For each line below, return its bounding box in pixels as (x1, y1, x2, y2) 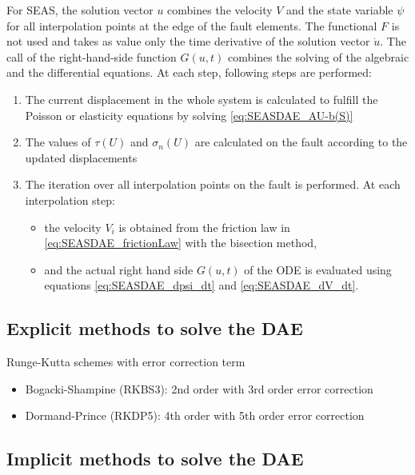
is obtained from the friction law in (118, 218, 290, 235)
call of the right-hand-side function (6, 48, 177, 65)
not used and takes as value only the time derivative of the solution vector (6, 33, 370, 50)
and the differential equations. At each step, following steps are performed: (6, 64, 373, 81)
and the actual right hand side (44, 261, 194, 277)
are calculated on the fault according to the (194, 134, 408, 150)
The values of (25, 134, 91, 150)
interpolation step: (25, 191, 115, 208)
